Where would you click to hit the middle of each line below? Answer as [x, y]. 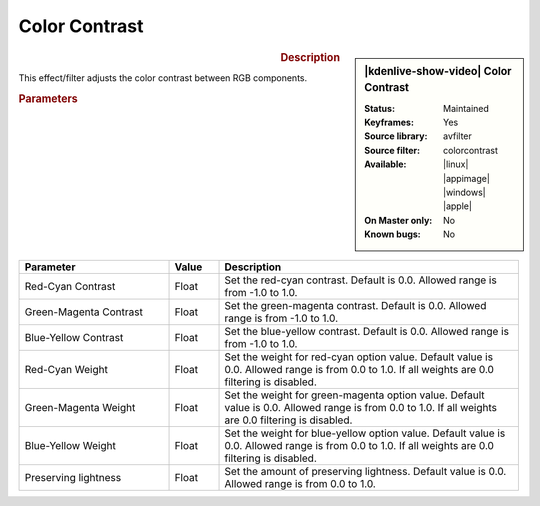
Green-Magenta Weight [80, 407]
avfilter [457, 136]
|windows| [464, 192]
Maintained [466, 108]
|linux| [456, 164]
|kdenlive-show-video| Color [438, 71]
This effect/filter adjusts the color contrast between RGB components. [163, 77]
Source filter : [392, 150]
